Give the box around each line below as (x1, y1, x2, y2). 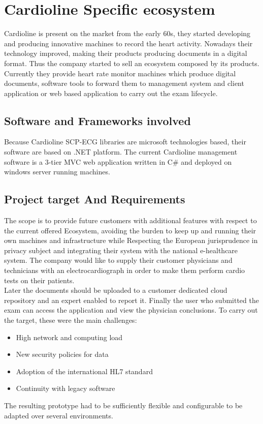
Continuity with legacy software (16, 383, 115, 393)
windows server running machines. (4, 166, 110, 177)
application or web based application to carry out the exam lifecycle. (4, 87, 218, 98)
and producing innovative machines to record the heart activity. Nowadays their (4, 38, 253, 48)
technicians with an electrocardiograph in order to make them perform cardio (4, 265, 245, 276)
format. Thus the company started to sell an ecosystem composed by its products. (4, 57, 259, 68)
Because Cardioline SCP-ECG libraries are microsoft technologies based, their (4, 136, 246, 147)
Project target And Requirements (4, 191, 185, 207)
